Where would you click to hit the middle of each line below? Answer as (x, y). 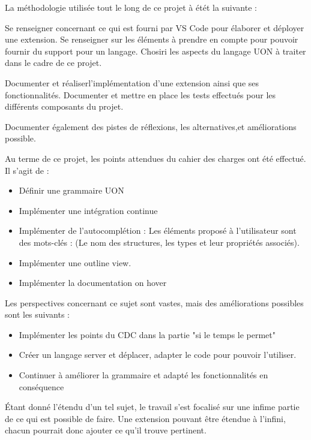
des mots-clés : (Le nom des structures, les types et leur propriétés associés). (159, 242)
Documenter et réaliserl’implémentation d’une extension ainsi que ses (132, 82)
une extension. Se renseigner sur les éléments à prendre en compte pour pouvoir (152, 39)
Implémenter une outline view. (75, 262)
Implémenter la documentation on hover (93, 283)
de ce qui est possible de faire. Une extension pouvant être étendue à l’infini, (145, 418)
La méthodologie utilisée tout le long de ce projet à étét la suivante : (131, 7)
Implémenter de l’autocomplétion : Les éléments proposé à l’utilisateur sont (158, 230)
